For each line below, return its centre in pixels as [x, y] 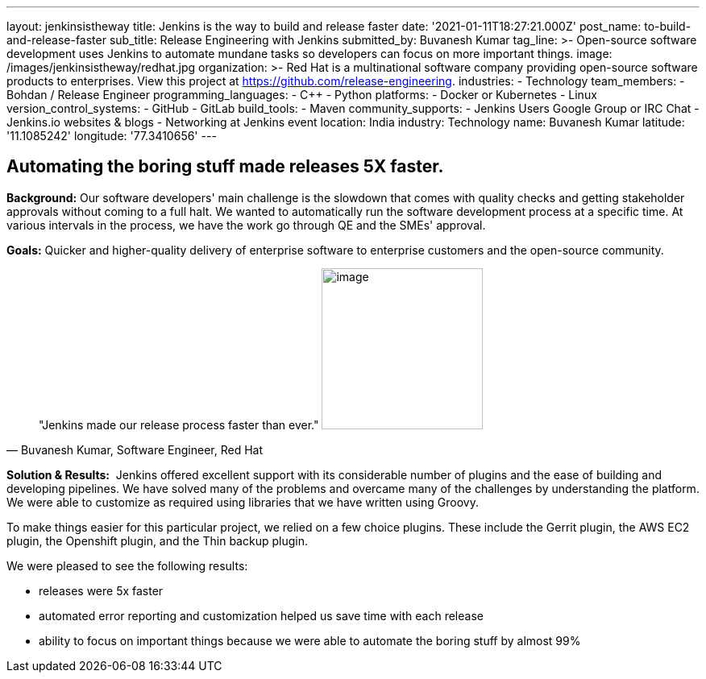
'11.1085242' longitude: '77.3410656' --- [112, 136]
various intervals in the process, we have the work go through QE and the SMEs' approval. [246, 225]
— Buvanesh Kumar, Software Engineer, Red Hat [135, 449]
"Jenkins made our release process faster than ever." [179, 424]
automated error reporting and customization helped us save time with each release [261, 615]
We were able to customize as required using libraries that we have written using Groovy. [243, 502]
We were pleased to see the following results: [127, 565]
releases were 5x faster [101, 590]
